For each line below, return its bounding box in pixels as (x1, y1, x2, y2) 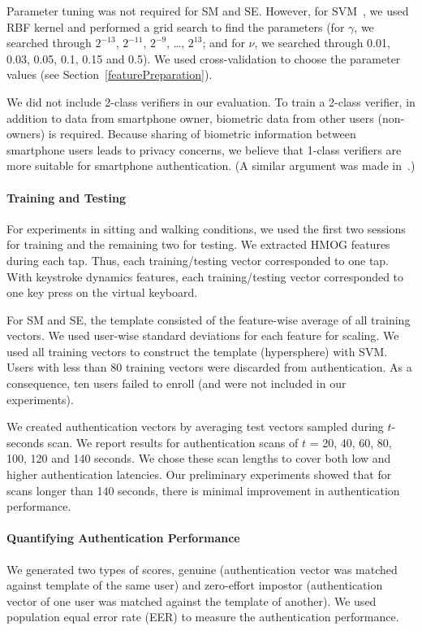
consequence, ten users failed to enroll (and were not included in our (6, 375, 347, 392)
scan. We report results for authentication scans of (47, 433, 299, 450)
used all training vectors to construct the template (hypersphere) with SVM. (6, 342, 388, 359)
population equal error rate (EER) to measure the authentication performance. (6, 608, 399, 625)
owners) (6, 125, 45, 142)
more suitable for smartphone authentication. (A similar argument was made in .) (6, 157, 416, 174)
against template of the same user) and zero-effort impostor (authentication (6, 577, 383, 594)
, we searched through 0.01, (254, 34, 390, 51)
